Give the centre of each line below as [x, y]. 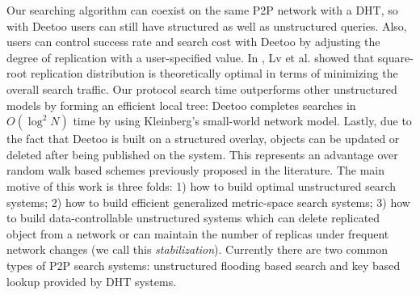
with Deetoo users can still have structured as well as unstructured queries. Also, [207, 25]
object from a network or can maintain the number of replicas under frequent [198, 233]
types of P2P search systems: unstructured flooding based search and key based [204, 265]
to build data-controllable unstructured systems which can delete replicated [193, 218]
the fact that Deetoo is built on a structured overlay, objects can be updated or [203, 139]
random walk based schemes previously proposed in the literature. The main [196, 170]
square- [395, 57]
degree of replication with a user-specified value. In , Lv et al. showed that [191, 57]
